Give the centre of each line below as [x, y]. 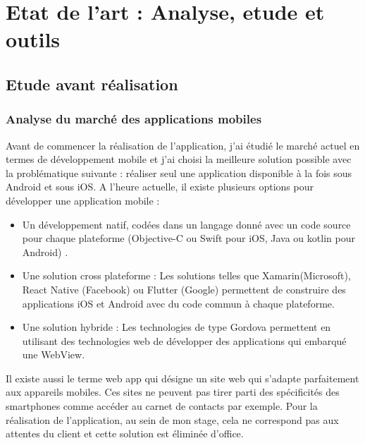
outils [33, 39]
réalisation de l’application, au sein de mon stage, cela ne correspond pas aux [172, 419]
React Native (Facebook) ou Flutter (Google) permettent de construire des [184, 289]
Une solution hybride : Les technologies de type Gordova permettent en [177, 327]
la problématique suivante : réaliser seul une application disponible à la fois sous [179, 172]
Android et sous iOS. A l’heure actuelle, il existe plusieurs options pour [160, 187]
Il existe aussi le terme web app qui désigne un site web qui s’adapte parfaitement [182, 378]
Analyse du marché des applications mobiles [134, 119]
